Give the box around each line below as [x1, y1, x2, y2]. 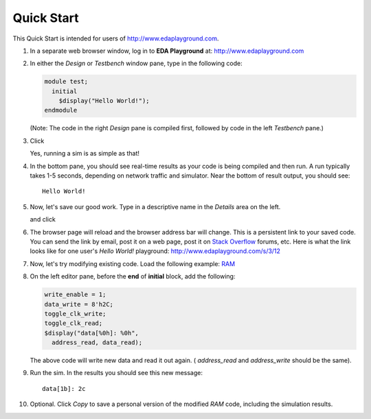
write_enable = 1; [44, 291, 106, 298]
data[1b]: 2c [42, 385, 86, 392]
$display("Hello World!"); [58, 97, 150, 105]
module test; [44, 77, 89, 86]
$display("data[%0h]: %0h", [44, 329, 139, 337]
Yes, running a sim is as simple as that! [30, 149, 140, 158]
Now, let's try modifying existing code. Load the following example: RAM [30, 259, 236, 267]
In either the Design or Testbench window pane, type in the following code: [30, 59, 243, 68]
